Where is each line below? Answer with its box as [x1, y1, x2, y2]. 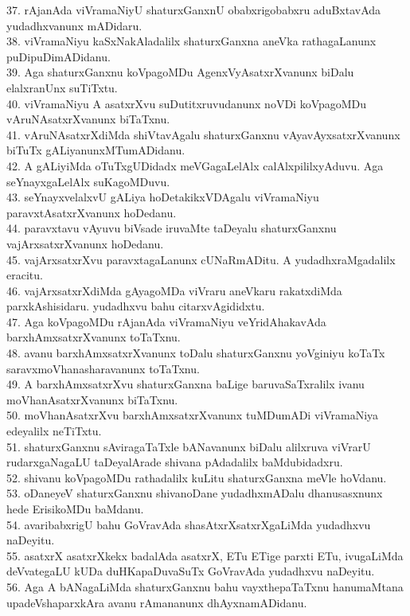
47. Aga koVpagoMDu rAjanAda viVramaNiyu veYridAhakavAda [6, 313, 326, 329]
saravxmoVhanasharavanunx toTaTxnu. [6, 360, 200, 376]
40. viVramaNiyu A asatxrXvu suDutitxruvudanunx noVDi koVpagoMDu [6, 95, 367, 111]
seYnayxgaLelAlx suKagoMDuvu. [6, 173, 170, 189]
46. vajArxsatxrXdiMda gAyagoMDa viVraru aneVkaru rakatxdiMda [6, 282, 342, 298]
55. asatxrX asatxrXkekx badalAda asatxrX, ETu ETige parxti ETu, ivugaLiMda [6, 547, 404, 563]
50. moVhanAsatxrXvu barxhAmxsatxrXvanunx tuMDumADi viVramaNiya [6, 407, 379, 423]
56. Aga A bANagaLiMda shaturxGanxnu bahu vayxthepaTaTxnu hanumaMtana [6, 578, 404, 595]
